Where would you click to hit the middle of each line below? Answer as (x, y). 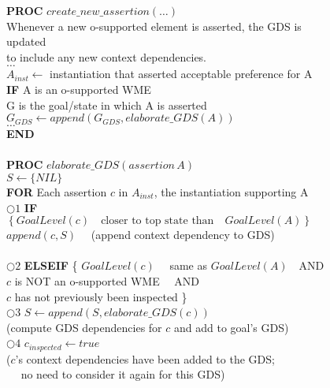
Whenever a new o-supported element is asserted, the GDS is (154, 26)
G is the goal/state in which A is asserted (107, 104)
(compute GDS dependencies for (84, 327)
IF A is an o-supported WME (79, 89)
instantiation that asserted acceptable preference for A (181, 74)
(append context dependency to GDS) (183, 235)
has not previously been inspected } (101, 296)
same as (188, 265)
